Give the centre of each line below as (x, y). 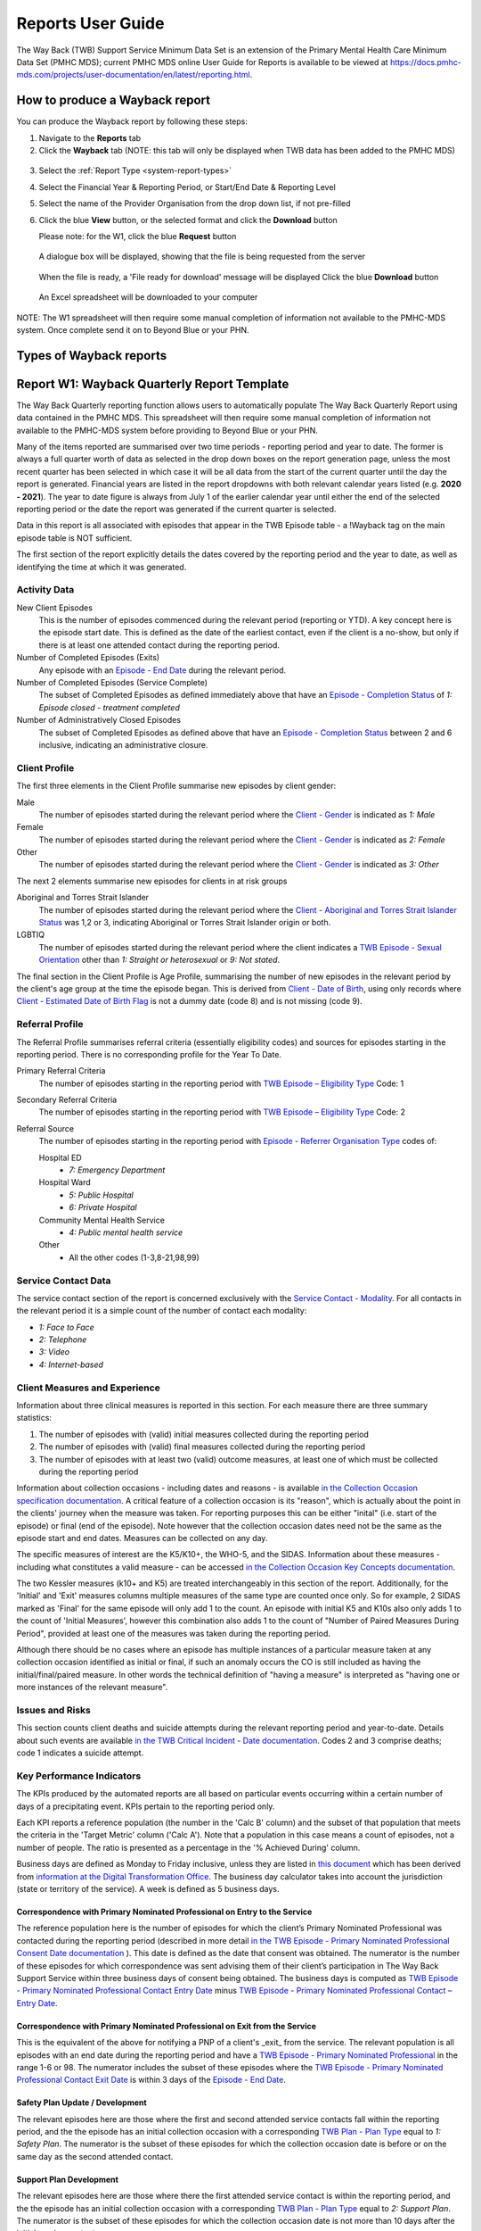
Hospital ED (60, 1157)
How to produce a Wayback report (114, 100)
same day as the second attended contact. (95, 2156)
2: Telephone (63, 1339)
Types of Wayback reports (92, 356)
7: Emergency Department (117, 1170)
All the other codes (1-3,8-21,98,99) (134, 1257)
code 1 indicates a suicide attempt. (80, 1753)
